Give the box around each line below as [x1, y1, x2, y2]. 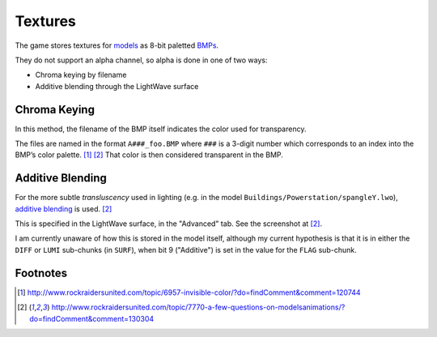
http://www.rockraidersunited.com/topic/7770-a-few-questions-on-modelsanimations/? [51, 302, 346, 312]
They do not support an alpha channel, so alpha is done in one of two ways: [15, 55, 268, 65]
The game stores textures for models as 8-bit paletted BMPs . [15, 41, 218, 50]
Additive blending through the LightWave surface [35, 81, 199, 91]
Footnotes [15, 266, 68, 279]
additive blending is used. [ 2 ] [15, 203, 112, 214]
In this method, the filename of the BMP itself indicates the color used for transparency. [15, 124, 307, 134]
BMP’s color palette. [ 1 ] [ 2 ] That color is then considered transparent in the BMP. [15, 150, 283, 160]
